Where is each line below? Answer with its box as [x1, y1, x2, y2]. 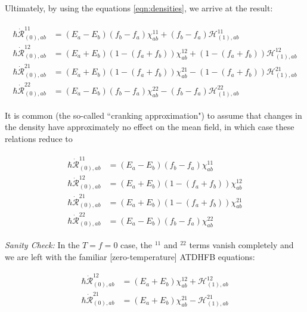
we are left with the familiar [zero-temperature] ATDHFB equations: [5, 251, 255, 263]
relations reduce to [5, 132, 73, 144]
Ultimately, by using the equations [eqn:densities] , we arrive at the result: [5, 2, 273, 14]
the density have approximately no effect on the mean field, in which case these [5, 121, 294, 133]
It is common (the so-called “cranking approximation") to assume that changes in [5, 109, 302, 121]
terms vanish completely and [189, 239, 294, 251]
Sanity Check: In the [5, 239, 80, 251]
